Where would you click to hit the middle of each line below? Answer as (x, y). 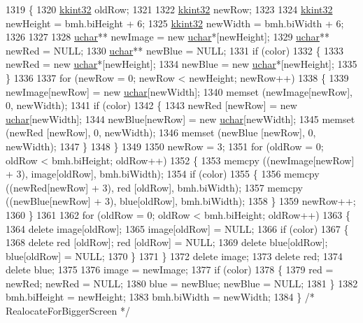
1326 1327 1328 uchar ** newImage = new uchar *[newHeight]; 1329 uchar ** (168, 37)
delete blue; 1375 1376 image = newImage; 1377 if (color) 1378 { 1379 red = (170, 270)
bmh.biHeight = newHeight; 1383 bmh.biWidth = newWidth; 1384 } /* (160, 297)
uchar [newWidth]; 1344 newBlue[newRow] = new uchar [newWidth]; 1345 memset (180, 119)
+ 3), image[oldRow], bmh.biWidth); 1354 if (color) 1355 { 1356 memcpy (163, 174)
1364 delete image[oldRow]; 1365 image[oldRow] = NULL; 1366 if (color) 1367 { (177, 228)
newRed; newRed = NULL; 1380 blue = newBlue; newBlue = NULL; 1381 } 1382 (182, 283)
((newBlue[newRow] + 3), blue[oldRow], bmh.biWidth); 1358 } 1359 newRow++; (181, 201)
